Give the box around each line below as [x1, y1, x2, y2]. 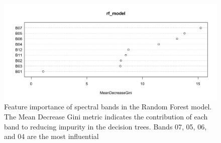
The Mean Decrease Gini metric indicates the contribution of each [4, 111, 208, 122]
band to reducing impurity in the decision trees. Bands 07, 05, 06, [4, 121, 207, 131]
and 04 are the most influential [4, 131, 99, 141]
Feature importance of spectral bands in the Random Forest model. [4, 101, 212, 112]
